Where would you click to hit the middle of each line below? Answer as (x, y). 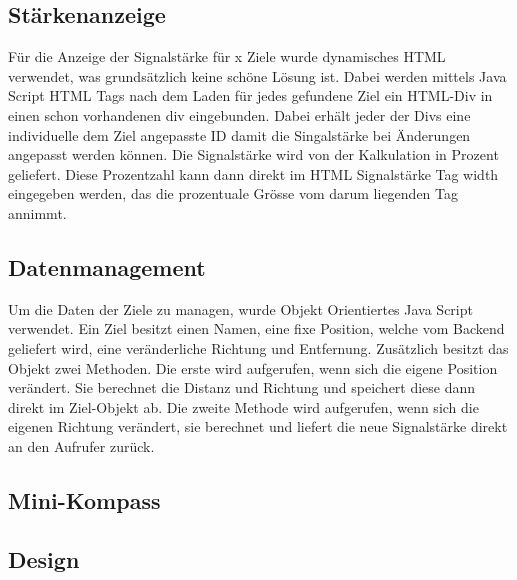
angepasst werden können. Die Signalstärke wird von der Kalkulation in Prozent (253, 154)
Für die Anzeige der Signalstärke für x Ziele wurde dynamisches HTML (227, 56)
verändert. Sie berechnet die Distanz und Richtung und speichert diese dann (242, 387)
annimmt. (37, 212)
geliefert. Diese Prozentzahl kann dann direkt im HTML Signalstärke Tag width (253, 173)
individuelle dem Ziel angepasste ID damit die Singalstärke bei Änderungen (239, 134)
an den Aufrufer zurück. (81, 445)
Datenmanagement (107, 266)
